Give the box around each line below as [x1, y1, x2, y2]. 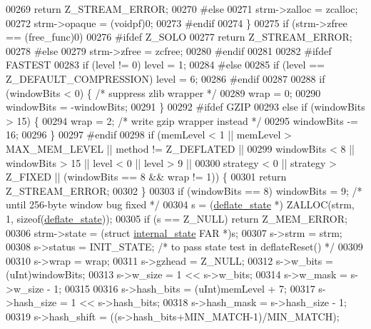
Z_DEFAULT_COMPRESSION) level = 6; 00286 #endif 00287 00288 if [6, 71, 325, 86]
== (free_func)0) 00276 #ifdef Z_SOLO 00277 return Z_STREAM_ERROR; [6, 29, 352, 44]
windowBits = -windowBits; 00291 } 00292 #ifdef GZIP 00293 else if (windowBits [6, 99, 365, 114]
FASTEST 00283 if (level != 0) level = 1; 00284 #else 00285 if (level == [6, 57, 325, 72]
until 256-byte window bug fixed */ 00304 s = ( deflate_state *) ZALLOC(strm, [6, 197, 355, 212]
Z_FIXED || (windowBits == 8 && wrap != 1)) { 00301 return [6, 169, 287, 184]
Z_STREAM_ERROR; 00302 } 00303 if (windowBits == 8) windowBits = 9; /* [6, 183, 362, 198]
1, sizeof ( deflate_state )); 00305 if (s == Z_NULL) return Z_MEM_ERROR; [6, 211, 347, 226]
